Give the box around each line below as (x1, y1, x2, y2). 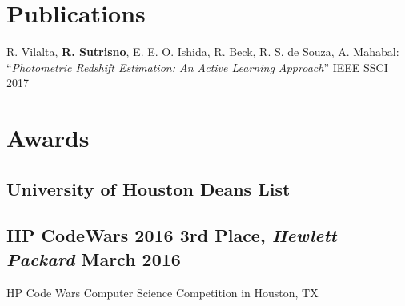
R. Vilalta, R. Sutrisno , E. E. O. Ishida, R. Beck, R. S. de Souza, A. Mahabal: (6, 43, 399, 60)
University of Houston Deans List (6, 176, 291, 201)
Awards (6, 121, 90, 154)
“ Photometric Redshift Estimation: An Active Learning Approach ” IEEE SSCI (6, 58, 388, 75)
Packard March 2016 (6, 246, 181, 271)
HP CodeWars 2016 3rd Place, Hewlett (6, 223, 337, 248)
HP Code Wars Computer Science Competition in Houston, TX (6, 284, 319, 300)
